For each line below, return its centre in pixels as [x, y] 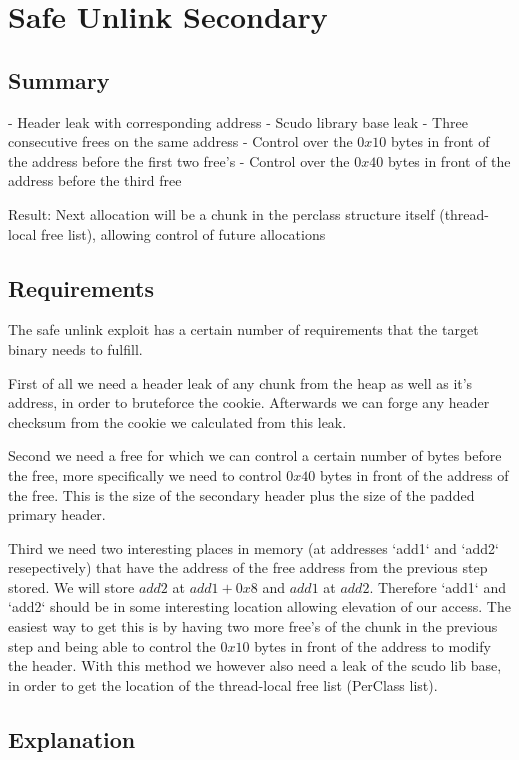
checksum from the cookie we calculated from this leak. [177, 421]
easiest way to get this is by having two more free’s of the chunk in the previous [253, 626]
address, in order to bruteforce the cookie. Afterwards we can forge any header [249, 402]
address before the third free [95, 180]
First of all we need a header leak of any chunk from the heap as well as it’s [240, 382]
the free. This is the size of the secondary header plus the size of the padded [241, 494]
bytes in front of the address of [414, 474]
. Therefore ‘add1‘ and [437, 586]
